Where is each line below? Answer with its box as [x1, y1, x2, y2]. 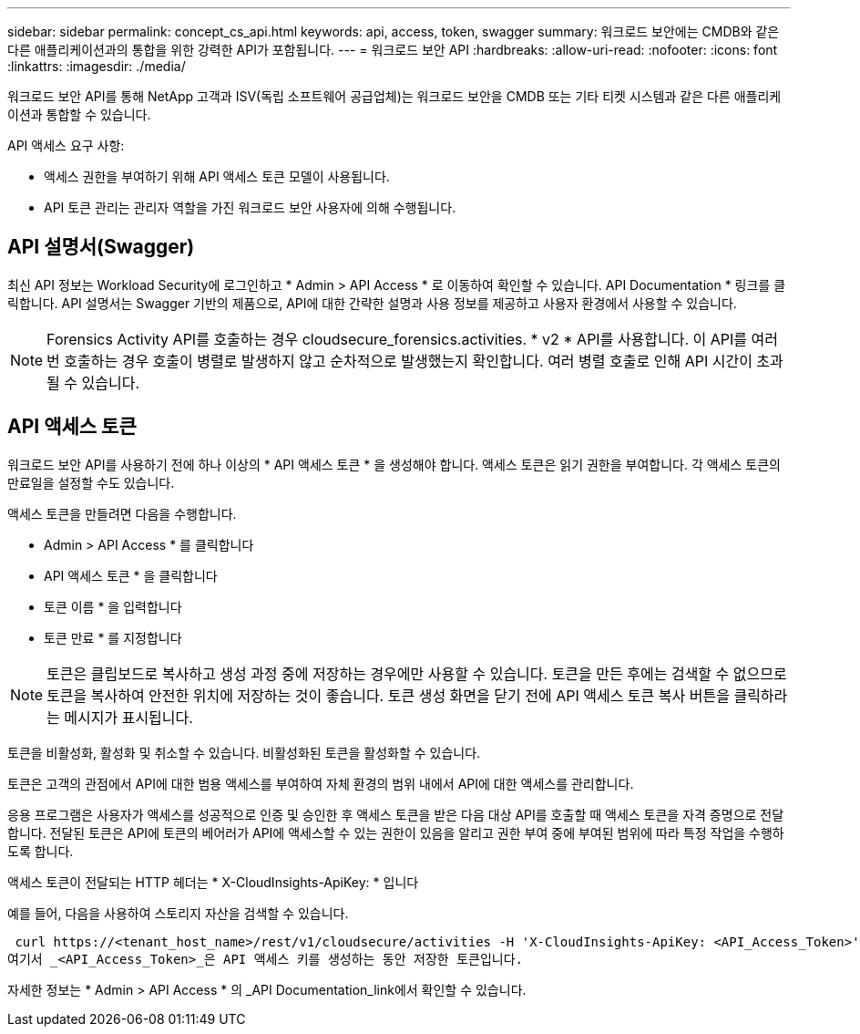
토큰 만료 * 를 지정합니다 [44, 629, 182, 646]
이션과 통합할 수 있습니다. [7, 107, 151, 122]
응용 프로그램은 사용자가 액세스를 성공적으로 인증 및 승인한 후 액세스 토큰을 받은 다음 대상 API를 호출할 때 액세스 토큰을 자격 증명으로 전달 [7, 806, 784, 822]
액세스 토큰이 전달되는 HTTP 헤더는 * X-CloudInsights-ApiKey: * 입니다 [7, 874, 419, 890]
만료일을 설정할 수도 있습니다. [7, 474, 175, 491]
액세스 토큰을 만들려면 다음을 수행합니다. [7, 505, 237, 522]
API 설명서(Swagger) [7, 235, 195, 259]
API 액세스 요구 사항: [7, 138, 125, 153]
